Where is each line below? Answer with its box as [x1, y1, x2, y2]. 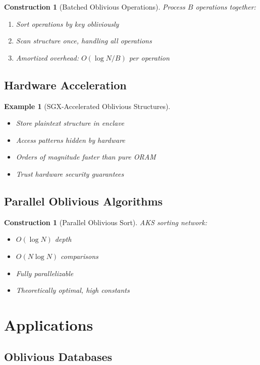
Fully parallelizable [16, 268, 74, 278]
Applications [4, 314, 93, 335]
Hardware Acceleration [4, 77, 127, 92]
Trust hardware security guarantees [16, 168, 124, 179]
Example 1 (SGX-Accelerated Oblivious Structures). [4, 100, 171, 111]
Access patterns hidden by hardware [16, 134, 125, 145]
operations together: [195, 2, 256, 12]
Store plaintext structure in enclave [16, 118, 125, 128]
